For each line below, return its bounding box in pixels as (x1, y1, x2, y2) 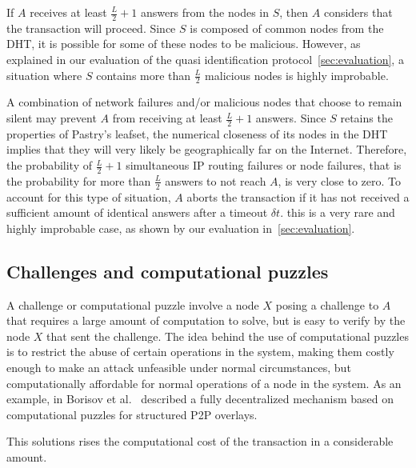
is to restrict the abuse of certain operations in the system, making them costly (6, 343, 394, 360)
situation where (6, 66, 82, 83)
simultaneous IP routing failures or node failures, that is (126, 157, 402, 174)
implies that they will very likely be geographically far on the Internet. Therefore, (6, 141, 407, 158)
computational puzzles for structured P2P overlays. (6, 406, 258, 422)
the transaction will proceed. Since (6, 19, 176, 36)
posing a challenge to (275, 296, 379, 313)
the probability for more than (6, 172, 151, 189)
